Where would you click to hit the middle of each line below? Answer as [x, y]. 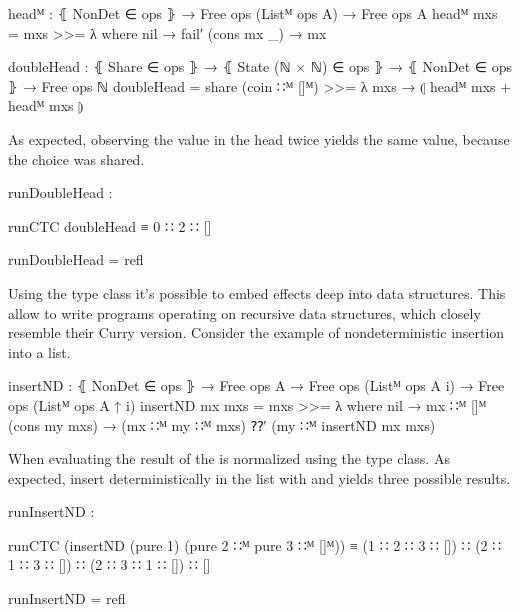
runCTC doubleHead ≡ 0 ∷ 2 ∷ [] [110, 225]
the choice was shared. [76, 158]
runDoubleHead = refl [76, 259]
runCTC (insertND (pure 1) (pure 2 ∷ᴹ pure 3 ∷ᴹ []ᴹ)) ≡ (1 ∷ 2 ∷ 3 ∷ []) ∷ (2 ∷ [255, 544]
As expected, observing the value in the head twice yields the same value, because [259, 138]
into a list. [39, 351]
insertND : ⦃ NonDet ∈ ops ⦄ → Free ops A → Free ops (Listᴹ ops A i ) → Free [256, 385]
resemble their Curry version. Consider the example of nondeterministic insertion [256, 332]
